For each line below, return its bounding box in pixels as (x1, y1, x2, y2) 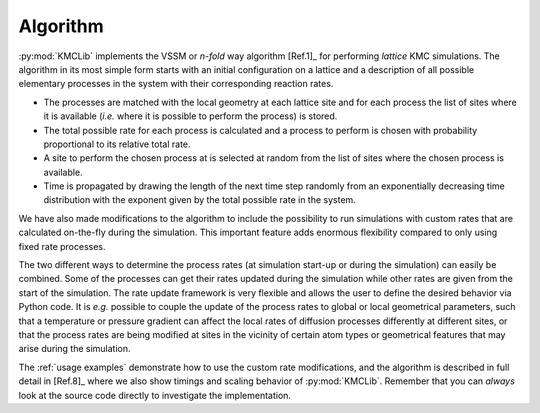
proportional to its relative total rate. (43, 138, 191, 150)
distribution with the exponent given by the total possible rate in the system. (43, 194, 357, 206)
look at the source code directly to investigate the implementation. (18, 389, 292, 401)
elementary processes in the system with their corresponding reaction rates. (18, 78, 334, 90)
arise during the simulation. (18, 343, 131, 355)
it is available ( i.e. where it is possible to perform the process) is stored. (43, 110, 338, 122)
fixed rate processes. (18, 240, 106, 252)
